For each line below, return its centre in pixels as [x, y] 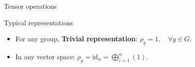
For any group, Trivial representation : [76, 39]
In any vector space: [45, 56]
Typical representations [39, 22]
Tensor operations [31, 6]
